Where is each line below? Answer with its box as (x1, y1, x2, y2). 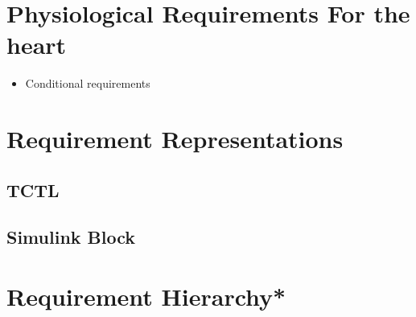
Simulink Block (6, 224, 136, 249)
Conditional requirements (25, 75, 150, 92)
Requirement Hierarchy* (6, 280, 286, 313)
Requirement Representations (6, 122, 344, 155)
